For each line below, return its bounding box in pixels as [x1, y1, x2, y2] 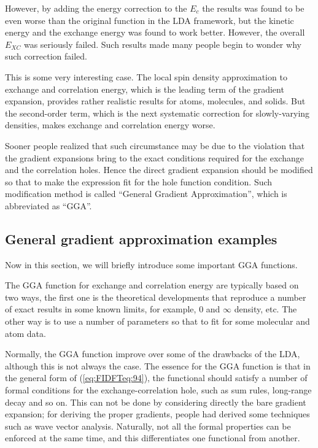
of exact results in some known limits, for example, [5, 303, 196, 315]
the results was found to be [202, 2, 304, 14]
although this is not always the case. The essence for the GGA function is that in [5, 359, 311, 372]
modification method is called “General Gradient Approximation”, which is [5, 187, 287, 200]
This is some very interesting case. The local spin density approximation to [5, 70, 287, 83]
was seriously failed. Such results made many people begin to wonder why [23, 37, 301, 50]
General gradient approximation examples [5, 229, 277, 248]
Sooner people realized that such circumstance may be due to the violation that [5, 139, 305, 152]
